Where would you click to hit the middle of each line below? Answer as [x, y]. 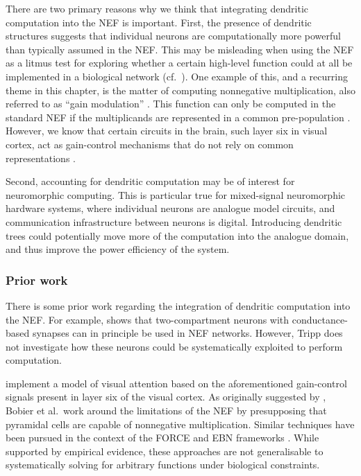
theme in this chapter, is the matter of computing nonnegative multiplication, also [180, 90]
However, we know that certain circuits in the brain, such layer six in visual [167, 131]
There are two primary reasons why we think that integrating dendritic [157, 8]
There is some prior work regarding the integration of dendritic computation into [178, 305]
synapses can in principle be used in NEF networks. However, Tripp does [187, 333]
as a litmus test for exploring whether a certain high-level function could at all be [179, 63]
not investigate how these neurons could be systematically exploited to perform [174, 346]
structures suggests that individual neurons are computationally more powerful [173, 36]
